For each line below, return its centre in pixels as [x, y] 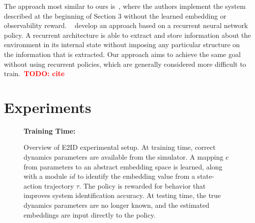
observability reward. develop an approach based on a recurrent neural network [126, 25]
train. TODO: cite [34, 73]
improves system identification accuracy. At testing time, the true [122, 195]
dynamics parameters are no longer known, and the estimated [116, 205]
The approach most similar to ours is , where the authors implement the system [125, 6]
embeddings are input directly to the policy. [90, 214]
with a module [45, 176]
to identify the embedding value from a [136, 176]
